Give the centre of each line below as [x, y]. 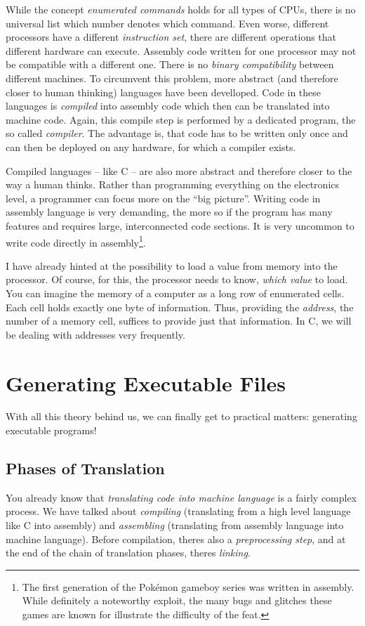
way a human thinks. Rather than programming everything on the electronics [173, 184]
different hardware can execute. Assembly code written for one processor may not [181, 50]
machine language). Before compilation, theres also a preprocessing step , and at [176, 539]
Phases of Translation [85, 468]
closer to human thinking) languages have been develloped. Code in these [164, 92]
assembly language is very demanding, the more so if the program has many [169, 212]
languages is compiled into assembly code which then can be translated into [168, 106]
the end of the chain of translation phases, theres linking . [128, 553]
